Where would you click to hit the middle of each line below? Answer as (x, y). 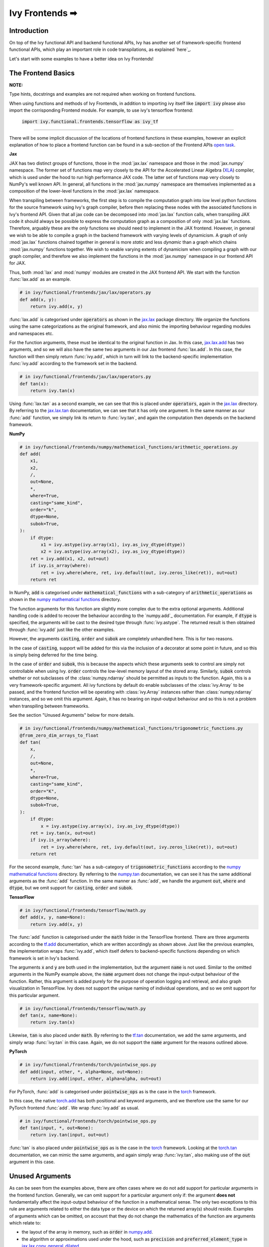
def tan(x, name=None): (49, 1015)
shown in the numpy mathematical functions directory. (65, 600)
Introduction (29, 31)
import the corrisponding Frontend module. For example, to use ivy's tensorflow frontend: (101, 110)
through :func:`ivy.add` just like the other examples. (62, 629)
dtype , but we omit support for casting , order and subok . (71, 888)
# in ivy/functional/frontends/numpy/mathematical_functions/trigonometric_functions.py (132, 728)
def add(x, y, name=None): (53, 917)
